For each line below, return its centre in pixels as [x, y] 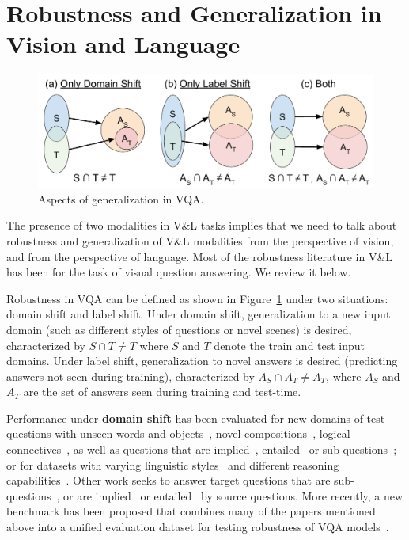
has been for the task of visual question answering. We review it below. [179, 272]
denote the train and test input [290, 345]
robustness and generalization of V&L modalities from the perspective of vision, [200, 240]
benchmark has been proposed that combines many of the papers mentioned [191, 511]
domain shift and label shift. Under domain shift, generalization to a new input [199, 314]
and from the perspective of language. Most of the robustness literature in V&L [200, 256]
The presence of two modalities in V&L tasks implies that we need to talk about [202, 225]
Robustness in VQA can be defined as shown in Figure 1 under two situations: [197, 298]
